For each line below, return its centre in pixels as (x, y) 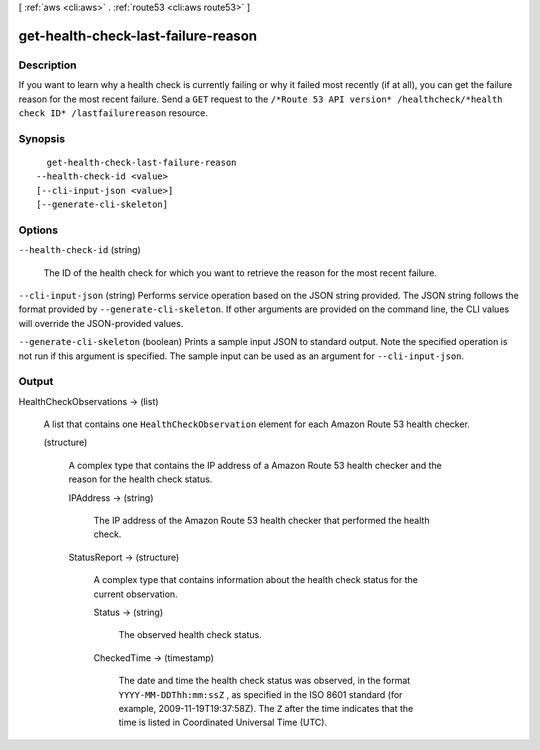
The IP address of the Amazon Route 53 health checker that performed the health (261, 521)
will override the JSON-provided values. (101, 323)
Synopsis (41, 138)
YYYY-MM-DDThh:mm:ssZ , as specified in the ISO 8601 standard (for (260, 694)
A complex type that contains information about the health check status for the (256, 580)
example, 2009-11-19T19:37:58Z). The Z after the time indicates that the (266, 708)
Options (38, 230)
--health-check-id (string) (80, 250)
